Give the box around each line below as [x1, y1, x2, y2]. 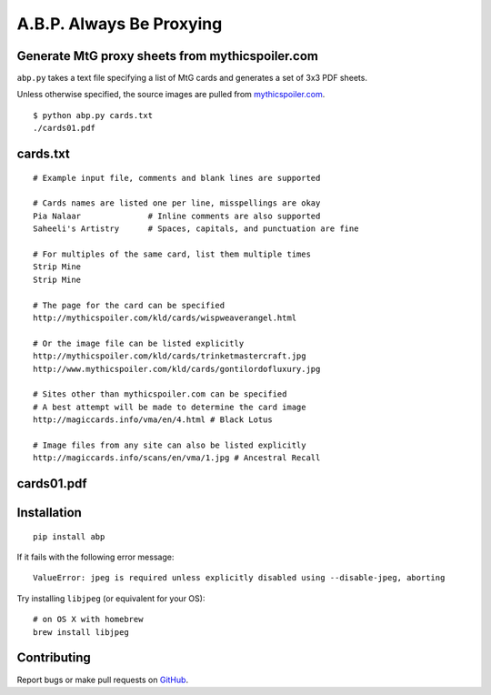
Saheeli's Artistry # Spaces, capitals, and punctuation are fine [33, 224, 359, 234]
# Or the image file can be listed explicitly [33, 337, 245, 348]
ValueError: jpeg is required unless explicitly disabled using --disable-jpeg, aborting [33, 573, 446, 583]
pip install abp [33, 531, 105, 541]
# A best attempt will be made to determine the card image [33, 401, 306, 412]
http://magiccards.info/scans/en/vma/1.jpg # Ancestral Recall [33, 453, 321, 463]
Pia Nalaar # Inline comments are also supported [33, 210, 321, 221]
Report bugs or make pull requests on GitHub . [16, 674, 189, 685]
